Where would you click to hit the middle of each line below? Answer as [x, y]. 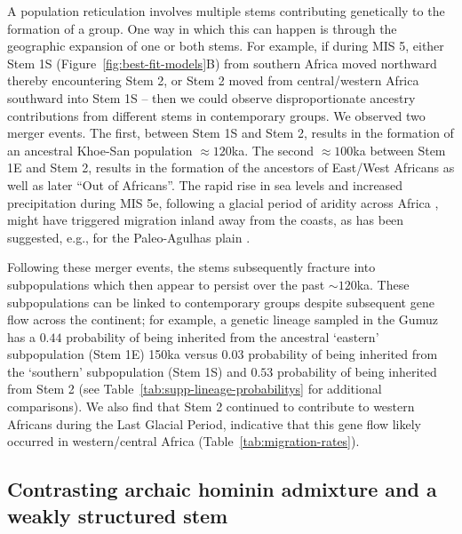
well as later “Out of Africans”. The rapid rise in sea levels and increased [205, 184]
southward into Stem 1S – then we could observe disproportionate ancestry [211, 97]
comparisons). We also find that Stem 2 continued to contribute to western [211, 406]
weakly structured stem [118, 515]
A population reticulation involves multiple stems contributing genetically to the [226, 11]
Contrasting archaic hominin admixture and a [222, 489]
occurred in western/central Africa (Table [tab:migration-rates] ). [183, 441]
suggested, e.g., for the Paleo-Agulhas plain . [129, 237]
